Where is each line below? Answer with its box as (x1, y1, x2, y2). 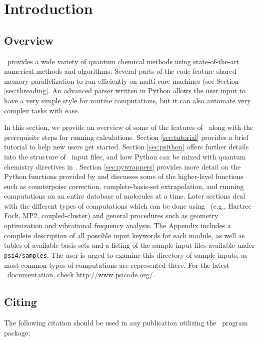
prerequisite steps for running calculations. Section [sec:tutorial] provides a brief (4, 131, 248, 142)
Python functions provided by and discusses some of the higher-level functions (4, 171, 243, 182)
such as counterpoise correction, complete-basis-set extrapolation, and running (4, 181, 244, 191)
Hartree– (228, 200, 255, 211)
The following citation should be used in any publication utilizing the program (4, 317, 248, 327)
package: (4, 327, 30, 337)
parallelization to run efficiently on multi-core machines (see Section (31, 75, 239, 86)
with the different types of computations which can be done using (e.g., (4, 200, 226, 211)
